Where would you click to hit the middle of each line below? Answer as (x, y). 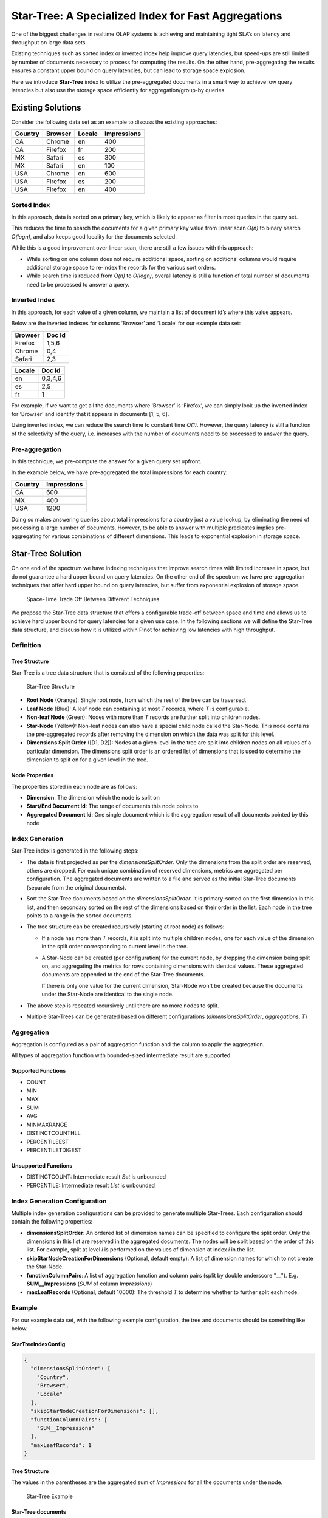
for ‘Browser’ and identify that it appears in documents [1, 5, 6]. (90, 414)
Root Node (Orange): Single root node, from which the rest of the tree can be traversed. (136, 700)
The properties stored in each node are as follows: (74, 786)
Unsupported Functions (42, 1165)
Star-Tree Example (50, 1496)
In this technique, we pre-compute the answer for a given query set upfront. (106, 461)
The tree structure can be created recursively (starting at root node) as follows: (125, 927)
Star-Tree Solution (46, 553)
